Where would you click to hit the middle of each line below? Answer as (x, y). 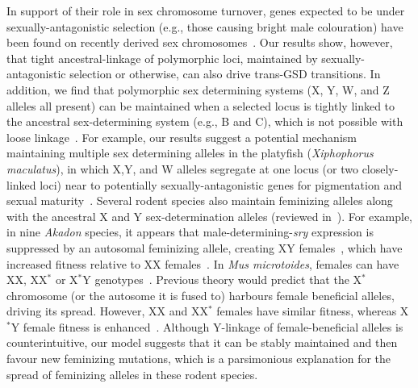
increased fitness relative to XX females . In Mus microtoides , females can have (203, 263)
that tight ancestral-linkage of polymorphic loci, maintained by (162, 58)
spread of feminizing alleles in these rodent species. (132, 374)
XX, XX (27, 280)
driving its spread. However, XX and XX (107, 311)
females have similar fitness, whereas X (313, 311)
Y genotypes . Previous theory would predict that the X (222, 280)
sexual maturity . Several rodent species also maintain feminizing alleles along (200, 200)
